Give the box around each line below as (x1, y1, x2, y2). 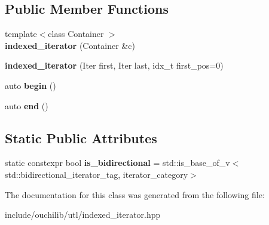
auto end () (5, 99, 48, 112)
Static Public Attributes (5, 128, 157, 147)
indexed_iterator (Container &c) (5, 39, 135, 51)
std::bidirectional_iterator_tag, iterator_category (5, 168, 188, 180)
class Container (48, 27, 104, 40)
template (5, 27, 37, 40)
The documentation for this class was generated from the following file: (5, 188, 265, 201)
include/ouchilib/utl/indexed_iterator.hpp (5, 208, 161, 221)
